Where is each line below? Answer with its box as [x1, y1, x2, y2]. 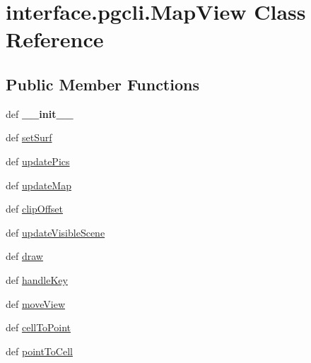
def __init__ [6, 106, 74, 121]
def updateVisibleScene [6, 225, 105, 239]
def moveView [6, 296, 65, 311]
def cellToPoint [6, 320, 71, 335]
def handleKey [6, 272, 68, 287]
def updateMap [6, 177, 71, 192]
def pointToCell [6, 343, 73, 358]
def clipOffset [6, 201, 63, 216]
